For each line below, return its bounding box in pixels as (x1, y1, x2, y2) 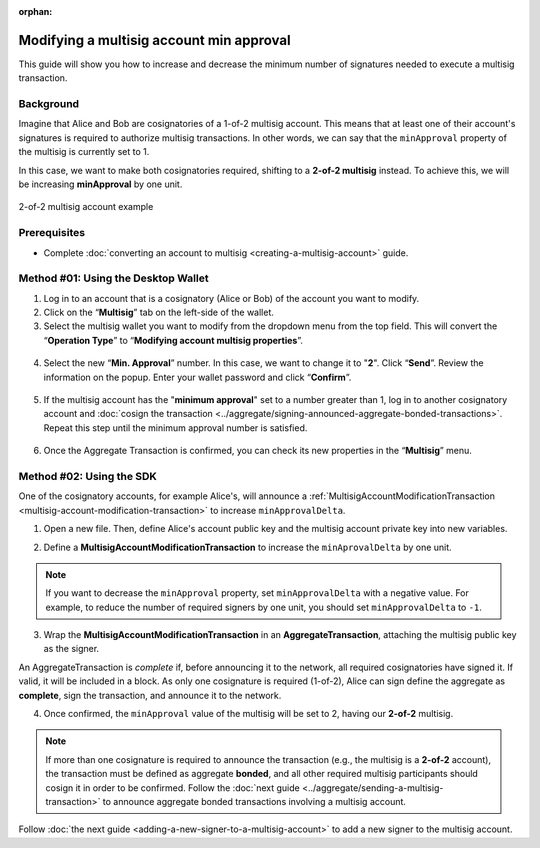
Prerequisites (18, 226, 85, 240)
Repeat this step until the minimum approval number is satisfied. (43, 421, 308, 434)
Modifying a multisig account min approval (18, 31, 291, 49)
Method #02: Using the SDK (18, 469, 157, 483)
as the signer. (43, 643, 100, 655)
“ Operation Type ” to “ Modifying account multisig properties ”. (43, 334, 304, 346)
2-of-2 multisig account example (18, 201, 154, 213)
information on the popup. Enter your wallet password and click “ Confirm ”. (43, 371, 352, 383)
